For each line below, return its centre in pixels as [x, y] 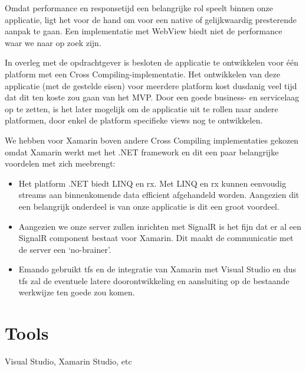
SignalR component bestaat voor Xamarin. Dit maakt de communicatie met [156, 238]
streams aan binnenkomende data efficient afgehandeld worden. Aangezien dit [159, 195]
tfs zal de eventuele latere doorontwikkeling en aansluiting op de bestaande [154, 280]
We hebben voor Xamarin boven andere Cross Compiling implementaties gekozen [152, 140]
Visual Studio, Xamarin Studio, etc [68, 361]
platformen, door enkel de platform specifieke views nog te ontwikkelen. [134, 120]
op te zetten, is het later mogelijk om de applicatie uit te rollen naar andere [142, 108]
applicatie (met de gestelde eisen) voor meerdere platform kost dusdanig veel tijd [151, 85]
